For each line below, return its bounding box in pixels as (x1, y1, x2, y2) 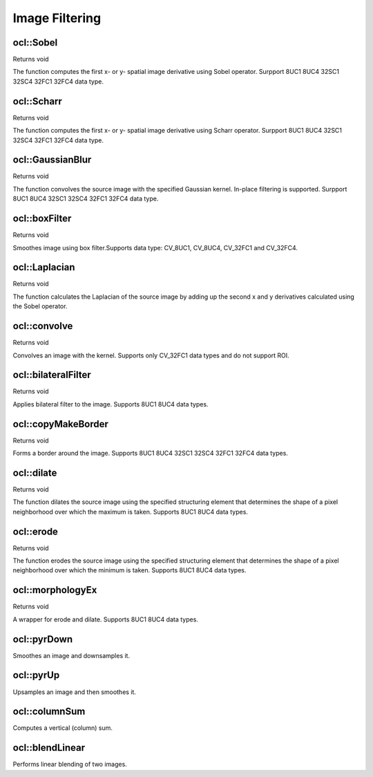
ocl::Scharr (12, 95, 62, 107)
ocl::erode (12, 525, 59, 537)
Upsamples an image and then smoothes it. (12, 688, 136, 696)
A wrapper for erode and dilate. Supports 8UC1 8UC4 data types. (12, 615, 198, 624)
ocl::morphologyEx (12, 584, 97, 596)
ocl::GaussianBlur (12, 154, 92, 166)
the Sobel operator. (12, 302, 68, 310)
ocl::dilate (12, 467, 57, 478)
